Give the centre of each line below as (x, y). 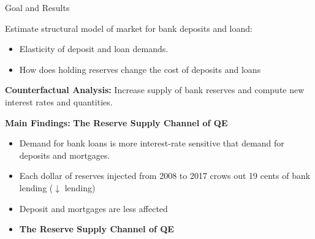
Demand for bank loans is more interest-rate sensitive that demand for (152, 143)
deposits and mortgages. (65, 155)
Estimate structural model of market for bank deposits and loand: (129, 28)
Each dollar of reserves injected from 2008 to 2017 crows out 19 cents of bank (165, 176)
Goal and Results (37, 7)
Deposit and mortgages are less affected (93, 208)
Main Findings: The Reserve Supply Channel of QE (116, 122)
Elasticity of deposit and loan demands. (94, 49)
